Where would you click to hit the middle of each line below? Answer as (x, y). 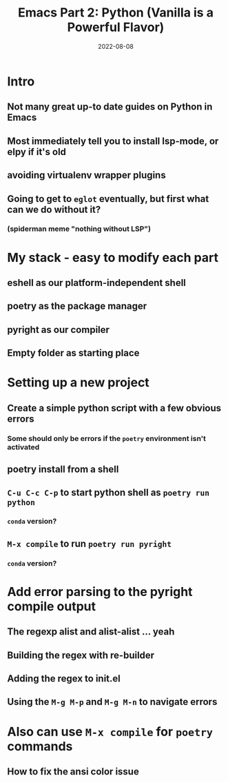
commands (40, 746)
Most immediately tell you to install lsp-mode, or (113, 141)
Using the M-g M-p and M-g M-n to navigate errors (112, 702)
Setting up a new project (78, 383)
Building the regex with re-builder (81, 655)
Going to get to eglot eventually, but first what (108, 199)
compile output (52, 606)
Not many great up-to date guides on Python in (110, 107)
